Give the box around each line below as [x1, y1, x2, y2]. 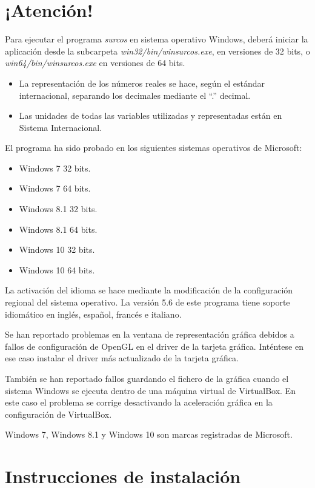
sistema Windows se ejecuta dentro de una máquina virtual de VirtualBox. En [5, 384, 296, 396]
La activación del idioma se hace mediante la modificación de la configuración [5, 284, 293, 296]
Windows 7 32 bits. [19, 161, 91, 174]
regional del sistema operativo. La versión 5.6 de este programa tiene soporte [5, 296, 290, 309]
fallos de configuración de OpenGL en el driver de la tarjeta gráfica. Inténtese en [5, 339, 303, 352]
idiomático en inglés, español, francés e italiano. [5, 307, 182, 320]
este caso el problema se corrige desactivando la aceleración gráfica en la [5, 396, 273, 409]
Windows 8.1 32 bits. [19, 202, 98, 215]
